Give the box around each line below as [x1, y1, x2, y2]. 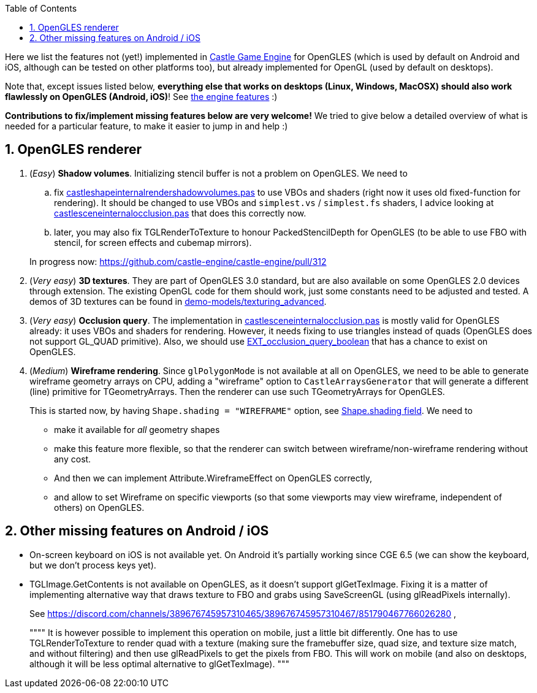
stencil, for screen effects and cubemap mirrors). [54, 237, 252, 248]
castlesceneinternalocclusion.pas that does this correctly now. [54, 207, 307, 218]
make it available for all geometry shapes [54, 424, 220, 435]
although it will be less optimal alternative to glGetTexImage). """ [29, 658, 289, 669]
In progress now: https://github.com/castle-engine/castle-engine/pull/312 [29, 256, 327, 267]
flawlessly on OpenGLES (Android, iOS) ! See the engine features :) [5, 91, 278, 102]
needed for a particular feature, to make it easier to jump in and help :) [5, 121, 288, 131]
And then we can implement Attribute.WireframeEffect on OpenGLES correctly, [54, 472, 373, 483]
